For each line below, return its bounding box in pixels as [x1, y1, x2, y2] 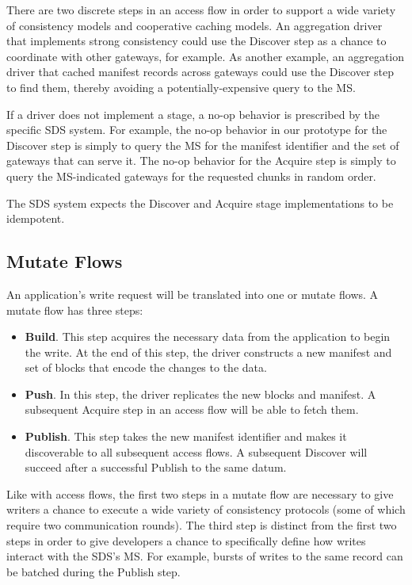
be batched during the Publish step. [6, 563, 181, 579]
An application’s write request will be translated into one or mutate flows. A [6, 285, 379, 302]
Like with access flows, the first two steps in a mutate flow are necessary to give [6, 485, 394, 502]
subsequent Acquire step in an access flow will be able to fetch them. [25, 401, 359, 418]
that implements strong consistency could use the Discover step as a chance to [6, 32, 387, 49]
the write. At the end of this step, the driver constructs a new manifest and [25, 343, 392, 360]
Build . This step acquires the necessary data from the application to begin [25, 328, 391, 345]
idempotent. [6, 210, 65, 227]
